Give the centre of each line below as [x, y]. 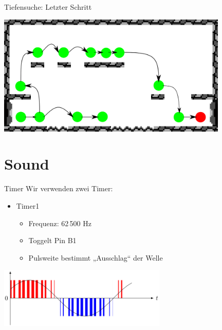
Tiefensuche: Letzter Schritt [48, 7]
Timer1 [28, 205]
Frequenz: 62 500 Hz [60, 223]
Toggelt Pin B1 [52, 240]
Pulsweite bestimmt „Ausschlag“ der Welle [96, 257]
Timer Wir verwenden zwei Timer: [59, 188]
